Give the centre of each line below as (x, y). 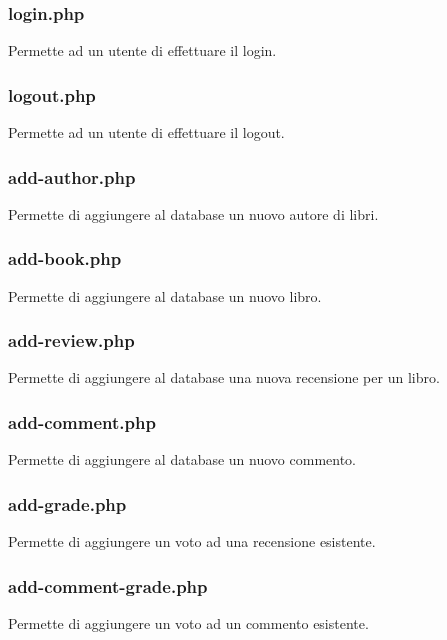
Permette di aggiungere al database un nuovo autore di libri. (193, 213)
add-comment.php (82, 421)
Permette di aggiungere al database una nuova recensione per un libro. (224, 377)
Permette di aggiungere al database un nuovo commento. (182, 459)
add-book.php (65, 258)
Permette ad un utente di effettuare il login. (142, 50)
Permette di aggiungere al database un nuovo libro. (165, 295)
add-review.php (71, 340)
